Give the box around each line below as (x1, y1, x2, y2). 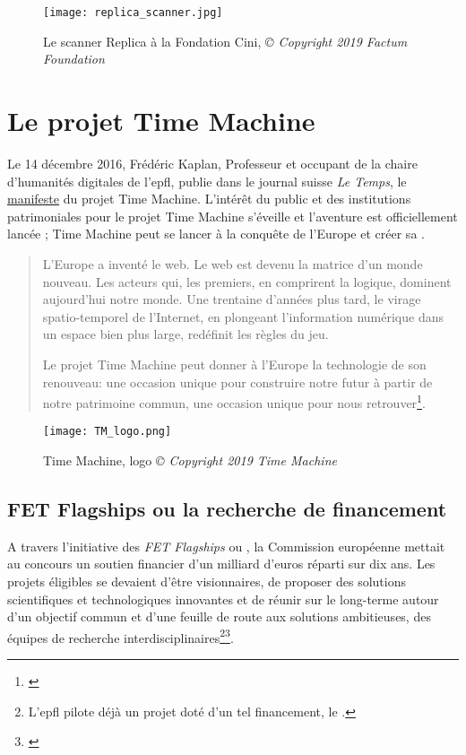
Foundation (43, 49, 105, 68)
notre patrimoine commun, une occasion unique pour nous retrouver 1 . (42, 391, 426, 412)
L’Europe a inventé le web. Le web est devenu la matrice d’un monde (42, 254, 423, 273)
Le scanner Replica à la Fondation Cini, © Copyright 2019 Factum (43, 31, 408, 50)
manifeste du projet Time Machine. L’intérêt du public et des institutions (7, 189, 411, 208)
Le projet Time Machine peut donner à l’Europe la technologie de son (42, 354, 427, 373)
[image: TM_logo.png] (43, 425, 172, 438)
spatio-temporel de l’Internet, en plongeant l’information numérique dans (42, 307, 444, 325)
